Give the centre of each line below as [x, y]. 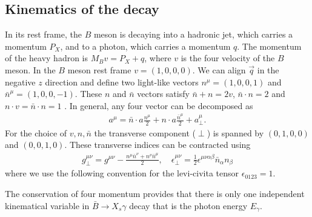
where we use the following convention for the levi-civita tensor [122, 173]
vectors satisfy [163, 94]
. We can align [219, 69]
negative [20, 82]
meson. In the [30, 69]
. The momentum [269, 46]
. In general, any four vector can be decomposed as [159, 105]
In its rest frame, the [43, 34]
